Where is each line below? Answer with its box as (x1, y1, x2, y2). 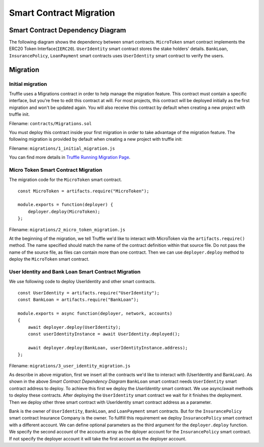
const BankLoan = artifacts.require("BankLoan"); (18, 297, 139, 303)
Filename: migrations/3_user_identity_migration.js (9, 363, 131, 368)
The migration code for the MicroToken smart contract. (9, 177, 122, 183)
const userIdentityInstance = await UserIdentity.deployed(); (27, 331, 180, 337)
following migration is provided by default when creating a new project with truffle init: (9, 136, 183, 142)
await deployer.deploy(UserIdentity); (27, 324, 121, 330)
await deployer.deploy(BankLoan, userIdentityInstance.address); (27, 345, 188, 350)
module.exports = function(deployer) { (18, 202, 113, 208)
